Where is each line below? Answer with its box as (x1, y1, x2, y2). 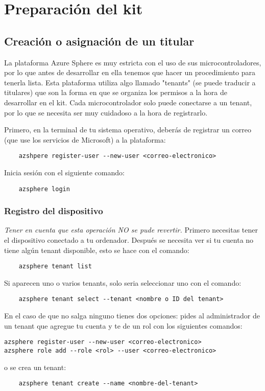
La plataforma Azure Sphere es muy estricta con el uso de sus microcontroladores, (4, 57, 261, 67)
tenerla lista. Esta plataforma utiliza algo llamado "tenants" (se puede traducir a (4, 77, 256, 87)
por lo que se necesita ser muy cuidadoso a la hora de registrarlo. (4, 107, 208, 118)
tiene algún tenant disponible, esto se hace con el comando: (4, 244, 189, 255)
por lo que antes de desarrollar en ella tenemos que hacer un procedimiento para (4, 67, 256, 78)
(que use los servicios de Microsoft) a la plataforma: (4, 134, 166, 145)
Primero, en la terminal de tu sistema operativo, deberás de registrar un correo (4, 124, 251, 135)
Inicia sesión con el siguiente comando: (4, 167, 125, 177)
